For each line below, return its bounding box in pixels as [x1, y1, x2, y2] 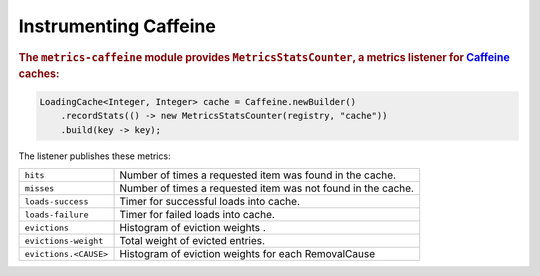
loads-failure [24, 209, 89, 220]
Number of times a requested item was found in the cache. [119, 168, 397, 182]
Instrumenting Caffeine [18, 15, 217, 37]
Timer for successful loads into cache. [119, 195, 300, 209]
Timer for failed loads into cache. [119, 208, 275, 222]
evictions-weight [24, 235, 104, 246]
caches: [18, 67, 60, 81]
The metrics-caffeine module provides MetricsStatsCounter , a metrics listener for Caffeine [18, 50, 510, 64]
